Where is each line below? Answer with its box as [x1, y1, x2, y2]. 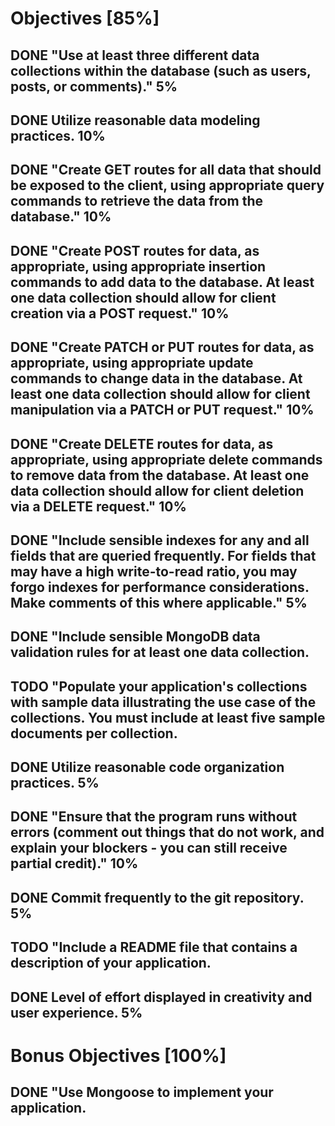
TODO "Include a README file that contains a [10, 939, 298, 956]
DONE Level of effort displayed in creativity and [10, 988, 313, 1006]
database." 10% [10, 208, 112, 226]
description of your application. [10, 955, 212, 972]
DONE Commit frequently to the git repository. [10, 889, 305, 906]
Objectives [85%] [10, 7, 160, 30]
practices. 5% [10, 775, 100, 792]
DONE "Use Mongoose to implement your [10, 1084, 274, 1101]
